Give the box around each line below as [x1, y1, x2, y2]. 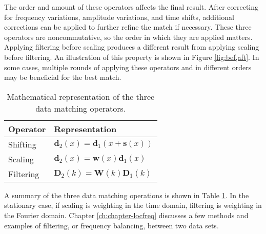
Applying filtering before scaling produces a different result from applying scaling [4, 41, 259, 52]
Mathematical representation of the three [7, 90, 155, 102]
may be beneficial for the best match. [4, 72, 121, 82]
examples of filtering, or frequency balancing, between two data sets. [4, 220, 219, 230]
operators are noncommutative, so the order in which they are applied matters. [4, 31, 253, 42]
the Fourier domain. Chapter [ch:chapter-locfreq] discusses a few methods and [4, 209, 249, 220]
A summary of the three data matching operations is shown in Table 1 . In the [4, 189, 249, 200]
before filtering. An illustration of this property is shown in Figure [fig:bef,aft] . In [4, 51, 259, 62]
